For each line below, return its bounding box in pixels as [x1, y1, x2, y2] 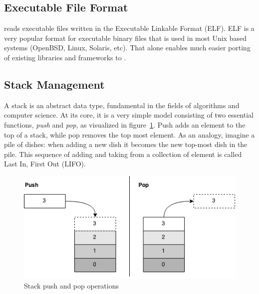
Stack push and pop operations [24, 281, 119, 291]
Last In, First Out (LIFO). [4, 158, 86, 169]
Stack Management [4, 76, 105, 92]
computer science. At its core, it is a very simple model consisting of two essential [4, 110, 254, 120]
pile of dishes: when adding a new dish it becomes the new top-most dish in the [4, 139, 248, 149]
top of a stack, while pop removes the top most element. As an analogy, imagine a [4, 129, 255, 140]
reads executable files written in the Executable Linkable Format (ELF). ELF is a [4, 23, 255, 33]
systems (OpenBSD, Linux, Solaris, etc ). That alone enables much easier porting [4, 42, 251, 53]
